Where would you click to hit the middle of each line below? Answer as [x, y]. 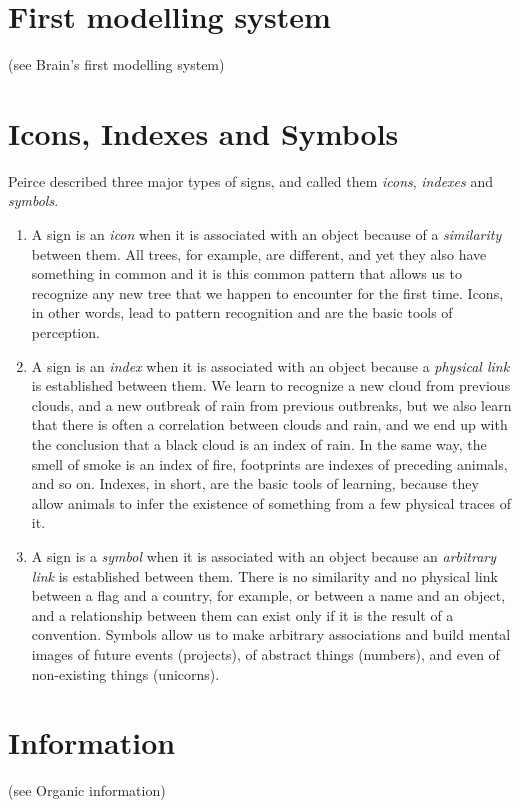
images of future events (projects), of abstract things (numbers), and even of [265, 653]
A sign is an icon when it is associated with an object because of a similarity [266, 234]
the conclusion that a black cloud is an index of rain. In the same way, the [259, 443]
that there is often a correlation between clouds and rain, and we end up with [269, 424]
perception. [65, 332]
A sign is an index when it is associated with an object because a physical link [270, 365]
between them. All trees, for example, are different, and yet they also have [259, 253]
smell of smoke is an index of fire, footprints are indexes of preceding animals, [269, 463]
